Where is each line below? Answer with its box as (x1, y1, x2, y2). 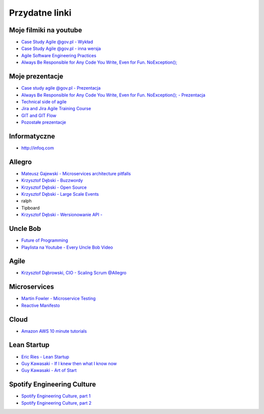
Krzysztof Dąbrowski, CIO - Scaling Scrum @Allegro (21, 270, 127, 276)
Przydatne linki (9, 7, 72, 18)
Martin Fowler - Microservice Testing (21, 296, 96, 301)
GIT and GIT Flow (21, 113, 57, 118)
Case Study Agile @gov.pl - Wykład (21, 39, 93, 45)
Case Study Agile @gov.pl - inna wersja (21, 46, 101, 51)
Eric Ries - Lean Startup (21, 354, 69, 360)
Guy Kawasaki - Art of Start (21, 368, 77, 373)
